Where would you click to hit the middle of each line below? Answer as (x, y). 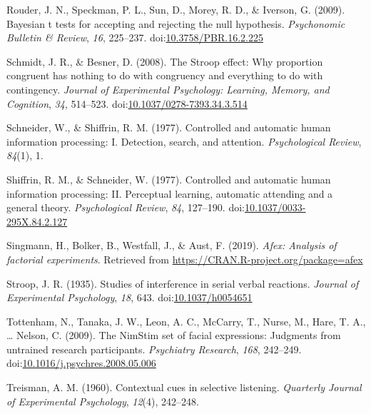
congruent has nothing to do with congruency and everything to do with (165, 75)
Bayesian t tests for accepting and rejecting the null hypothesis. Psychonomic (176, 23)
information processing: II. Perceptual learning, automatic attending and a (170, 193)
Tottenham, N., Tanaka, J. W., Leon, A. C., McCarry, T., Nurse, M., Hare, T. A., (186, 321)
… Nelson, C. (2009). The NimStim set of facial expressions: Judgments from (174, 335)
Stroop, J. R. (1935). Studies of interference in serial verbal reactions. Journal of (183, 283)
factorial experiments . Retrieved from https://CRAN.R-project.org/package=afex (185, 259)
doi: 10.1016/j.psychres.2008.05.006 (81, 363)
